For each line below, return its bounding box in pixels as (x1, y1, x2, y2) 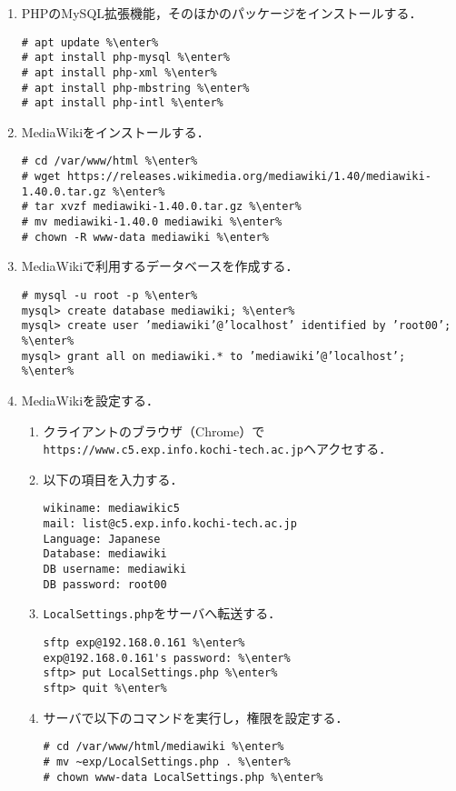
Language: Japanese (43, 532, 161, 546)
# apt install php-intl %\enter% (21, 96, 223, 110)
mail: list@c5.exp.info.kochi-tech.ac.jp (43, 517, 297, 531)
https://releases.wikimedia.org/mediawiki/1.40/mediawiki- (66, 170, 431, 184)
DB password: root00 (43, 577, 167, 591)
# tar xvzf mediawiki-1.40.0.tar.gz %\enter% (21, 200, 302, 214)
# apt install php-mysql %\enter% (21, 51, 230, 65)
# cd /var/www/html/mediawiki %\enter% (43, 740, 284, 754)
